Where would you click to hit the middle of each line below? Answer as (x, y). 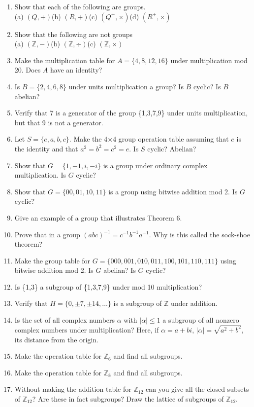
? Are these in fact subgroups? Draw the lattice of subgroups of (128, 398)
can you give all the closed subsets (197, 389)
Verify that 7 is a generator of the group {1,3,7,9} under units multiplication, (131, 113)
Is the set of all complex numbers (65, 320)
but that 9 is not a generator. (59, 122)
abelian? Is (120, 270)
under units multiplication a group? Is (126, 86)
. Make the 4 (88, 139)
